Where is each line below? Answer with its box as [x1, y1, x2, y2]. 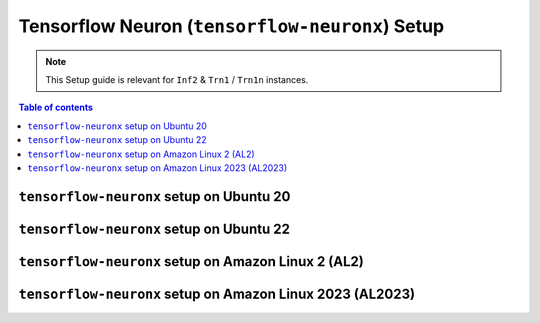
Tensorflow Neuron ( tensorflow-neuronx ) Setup [18, 15, 445, 37]
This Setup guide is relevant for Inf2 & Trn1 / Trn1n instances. [45, 73, 309, 85]
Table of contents [18, 101, 94, 114]
